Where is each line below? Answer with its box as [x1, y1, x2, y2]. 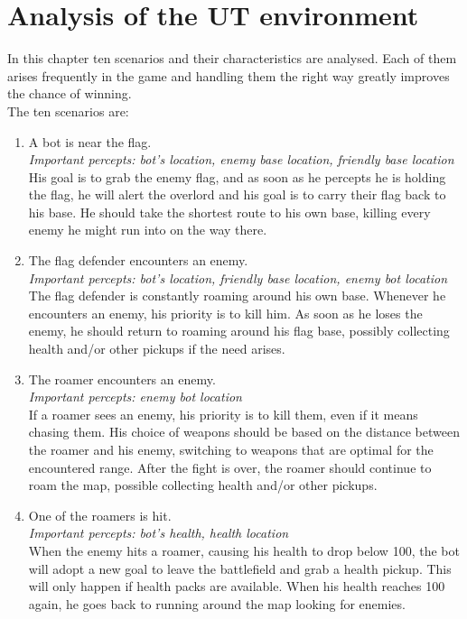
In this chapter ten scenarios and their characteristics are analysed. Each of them [7, 49, 457, 68]
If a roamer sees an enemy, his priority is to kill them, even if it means [28, 404, 418, 423]
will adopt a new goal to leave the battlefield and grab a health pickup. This [28, 559, 452, 577]
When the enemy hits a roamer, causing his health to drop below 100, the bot [28, 540, 460, 559]
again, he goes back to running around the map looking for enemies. [28, 594, 406, 613]
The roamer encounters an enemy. [28, 369, 216, 388]
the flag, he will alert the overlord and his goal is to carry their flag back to [28, 185, 446, 204]
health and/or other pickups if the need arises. [28, 339, 285, 358]
